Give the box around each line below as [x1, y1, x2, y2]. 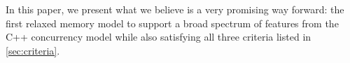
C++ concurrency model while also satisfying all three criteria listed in [6, 29, 311, 44]
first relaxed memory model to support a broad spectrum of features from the [6, 15, 339, 30]
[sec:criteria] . [6, 43, 60, 57]
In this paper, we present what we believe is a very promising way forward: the [6, 2, 344, 16]
